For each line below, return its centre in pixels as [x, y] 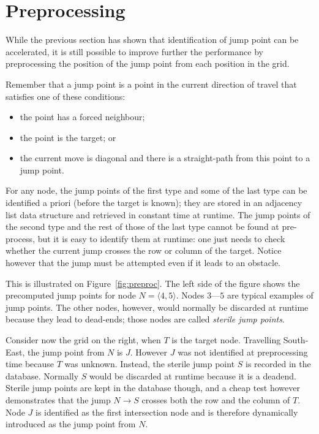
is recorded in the [278, 364]
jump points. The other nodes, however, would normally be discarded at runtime [157, 307]
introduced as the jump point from [71, 424]
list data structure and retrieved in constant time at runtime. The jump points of [158, 214]
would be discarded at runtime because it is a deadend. [193, 375]
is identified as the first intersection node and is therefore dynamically [167, 412]
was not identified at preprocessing [243, 352]
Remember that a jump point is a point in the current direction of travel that [151, 84]
